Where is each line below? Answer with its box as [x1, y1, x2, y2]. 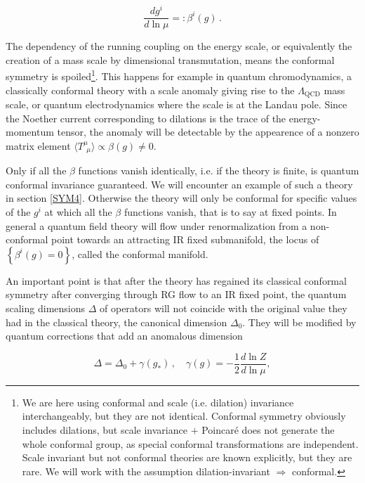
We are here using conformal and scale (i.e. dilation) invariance [22, 394, 294, 409]
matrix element [6, 138, 71, 153]
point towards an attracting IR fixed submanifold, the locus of [51, 232, 319, 247]
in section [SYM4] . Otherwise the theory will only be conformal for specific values [6, 191, 357, 205]
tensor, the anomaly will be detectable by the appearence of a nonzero [57, 124, 359, 139]
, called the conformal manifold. [72, 246, 208, 261]
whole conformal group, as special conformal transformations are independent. [22, 436, 359, 451]
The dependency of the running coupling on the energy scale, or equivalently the [6, 39, 352, 53]
